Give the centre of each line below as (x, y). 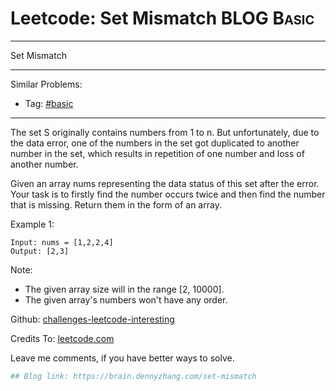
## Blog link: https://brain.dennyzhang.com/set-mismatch (133, 376)
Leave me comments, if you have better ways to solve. (122, 358)
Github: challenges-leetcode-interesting (92, 319)
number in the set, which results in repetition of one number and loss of (157, 153)
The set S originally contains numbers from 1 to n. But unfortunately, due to (165, 132)
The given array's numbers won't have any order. (126, 299)
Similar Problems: (46, 84)
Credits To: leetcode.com (62, 338)
